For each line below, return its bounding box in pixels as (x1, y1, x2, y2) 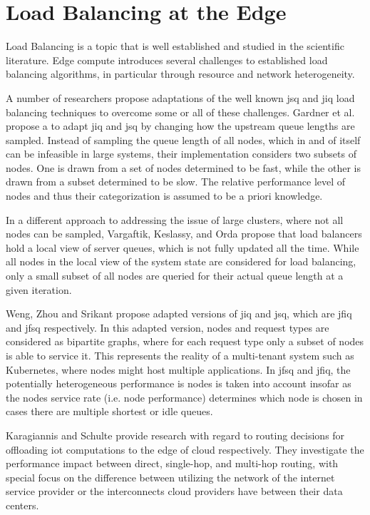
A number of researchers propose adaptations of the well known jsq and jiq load (6, 90, 355, 105)
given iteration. (6, 282, 72, 297)
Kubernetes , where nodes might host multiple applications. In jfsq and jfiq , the (6, 362, 351, 377)
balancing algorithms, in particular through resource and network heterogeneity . (6, 66, 355, 81)
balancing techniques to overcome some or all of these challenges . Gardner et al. (6, 104, 355, 119)
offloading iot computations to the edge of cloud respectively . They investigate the (6, 442, 364, 457)
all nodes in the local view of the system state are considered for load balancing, (6, 254, 356, 269)
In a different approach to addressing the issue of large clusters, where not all (6, 212, 344, 227)
